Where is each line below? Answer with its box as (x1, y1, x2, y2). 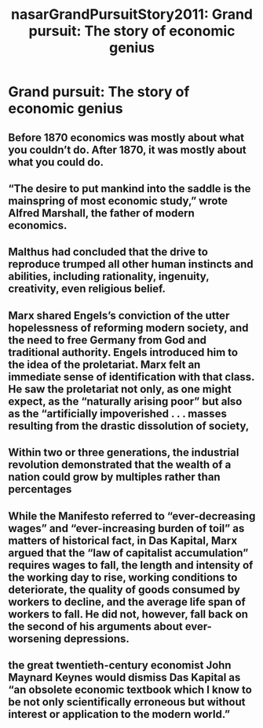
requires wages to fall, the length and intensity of (8, 559, 254, 572)
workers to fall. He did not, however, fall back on (8, 607, 249, 621)
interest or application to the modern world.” (8, 708, 230, 721)
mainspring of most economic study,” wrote (8, 194, 228, 207)
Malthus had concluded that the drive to (8, 246, 208, 259)
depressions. (64, 632, 130, 645)
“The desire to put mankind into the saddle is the (8, 182, 251, 195)
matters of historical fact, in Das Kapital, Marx (8, 533, 238, 547)
